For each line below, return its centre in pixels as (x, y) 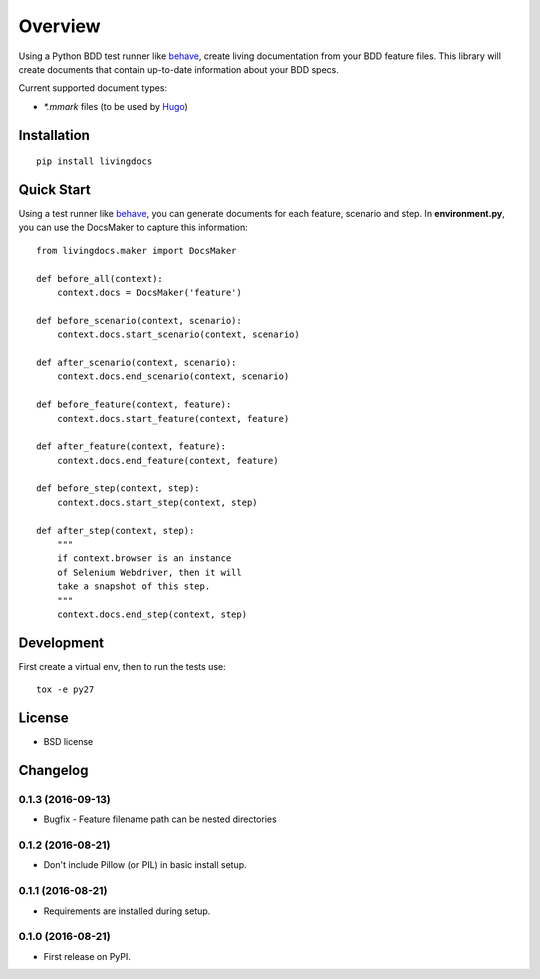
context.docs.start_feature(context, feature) (173, 418)
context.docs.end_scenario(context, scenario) (173, 376)
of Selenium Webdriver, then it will (149, 572)
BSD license (68, 742)
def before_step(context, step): (118, 488)
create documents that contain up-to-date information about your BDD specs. (178, 69)
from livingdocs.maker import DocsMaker (136, 250)
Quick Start (54, 189)
